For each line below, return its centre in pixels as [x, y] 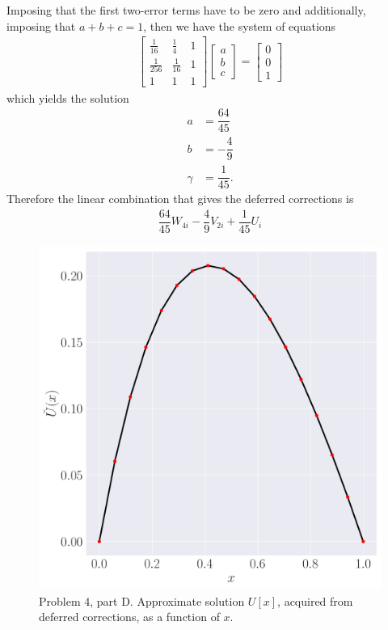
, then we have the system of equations [240, 25]
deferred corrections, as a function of [129, 617]
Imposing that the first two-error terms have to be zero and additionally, [186, 10]
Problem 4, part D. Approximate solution [142, 600]
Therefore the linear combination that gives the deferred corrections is [180, 199]
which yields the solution [68, 97]
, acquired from [315, 600]
